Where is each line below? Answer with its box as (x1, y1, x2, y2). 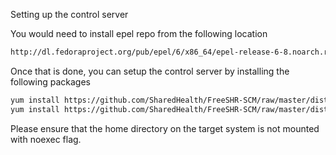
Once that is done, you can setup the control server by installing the (10, 65, 290, 77)
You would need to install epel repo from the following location (10, 28, 268, 39)
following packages (10, 75, 91, 88)
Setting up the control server (10, 9, 129, 20)
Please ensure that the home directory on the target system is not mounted (10, 122, 320, 134)
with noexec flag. (10, 133, 82, 145)
